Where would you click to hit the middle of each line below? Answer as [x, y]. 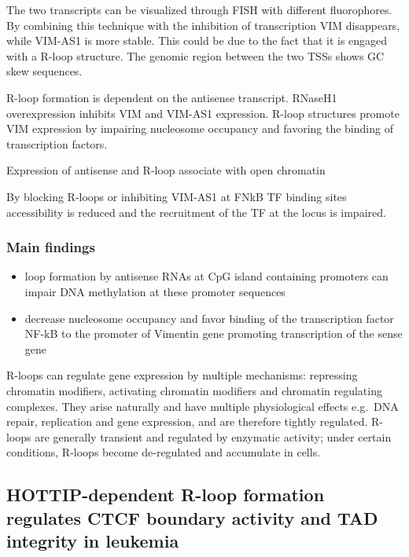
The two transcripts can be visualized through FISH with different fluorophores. [199, 9]
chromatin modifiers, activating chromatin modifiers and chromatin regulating [194, 390]
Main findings [51, 247]
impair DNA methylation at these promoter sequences [155, 291]
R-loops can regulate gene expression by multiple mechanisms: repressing [182, 375]
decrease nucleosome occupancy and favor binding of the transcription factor [209, 318]
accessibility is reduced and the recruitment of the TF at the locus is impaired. [196, 212]
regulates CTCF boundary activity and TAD [192, 517]
